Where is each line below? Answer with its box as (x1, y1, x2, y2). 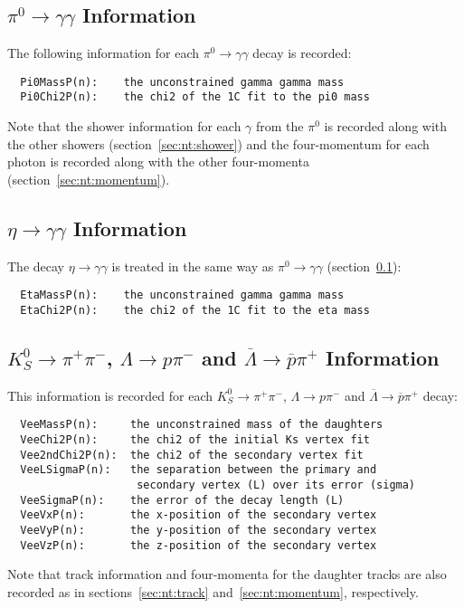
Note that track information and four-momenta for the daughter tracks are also (7, 565, 447, 584)
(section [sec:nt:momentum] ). (7, 169, 170, 188)
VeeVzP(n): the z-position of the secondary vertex (20, 538, 377, 552)
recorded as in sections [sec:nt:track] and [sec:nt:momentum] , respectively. (7, 582, 419, 601)
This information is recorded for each (7, 385, 213, 404)
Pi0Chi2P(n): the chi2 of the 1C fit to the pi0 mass (20, 90, 370, 104)
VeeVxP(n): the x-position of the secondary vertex (20, 508, 377, 522)
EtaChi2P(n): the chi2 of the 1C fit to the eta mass (20, 303, 370, 317)
